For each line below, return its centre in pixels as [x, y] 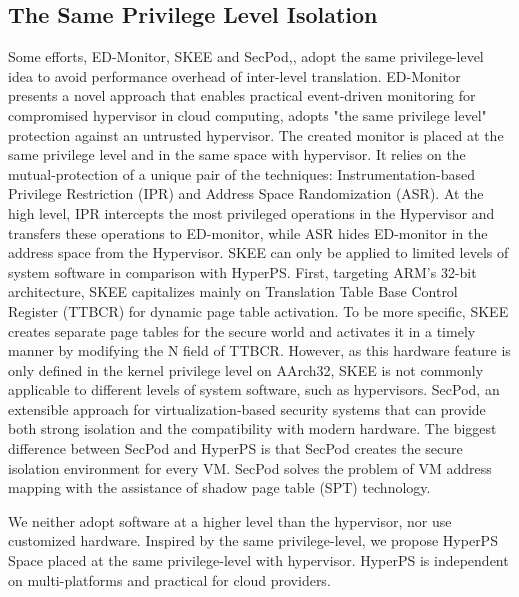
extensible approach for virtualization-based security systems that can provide [247, 408]
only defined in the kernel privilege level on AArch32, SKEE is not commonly [246, 369]
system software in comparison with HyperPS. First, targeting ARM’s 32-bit [242, 271]
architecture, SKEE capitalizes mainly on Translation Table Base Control [233, 291]
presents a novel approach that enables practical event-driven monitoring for [242, 95]
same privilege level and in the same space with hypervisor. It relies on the [237, 154]
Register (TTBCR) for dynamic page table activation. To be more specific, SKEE [258, 310]
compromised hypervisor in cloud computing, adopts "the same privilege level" [247, 114]
